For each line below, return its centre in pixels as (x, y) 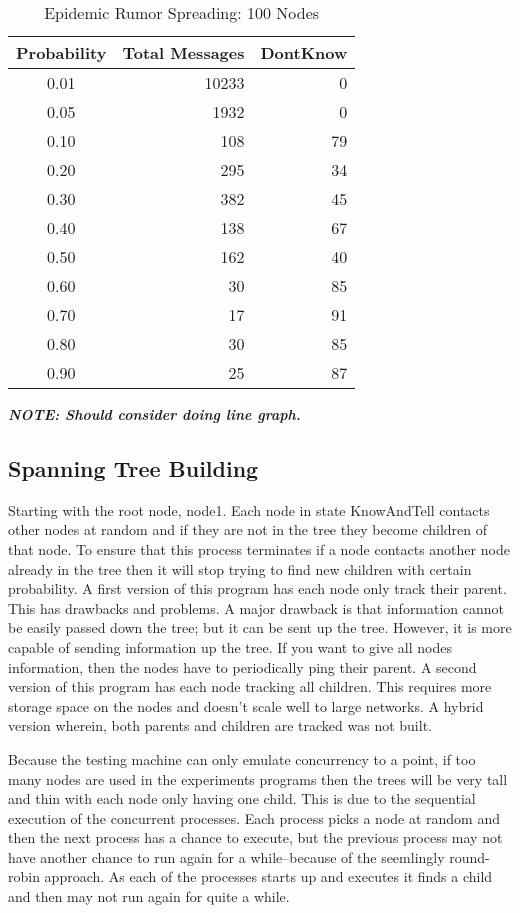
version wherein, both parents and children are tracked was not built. (220, 725)
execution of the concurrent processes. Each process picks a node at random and (254, 817)
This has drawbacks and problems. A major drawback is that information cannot (256, 607)
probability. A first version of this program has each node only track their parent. (257, 588)
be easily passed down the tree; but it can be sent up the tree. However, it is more (260, 627)
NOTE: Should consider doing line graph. (154, 414)
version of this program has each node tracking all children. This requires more (250, 686)
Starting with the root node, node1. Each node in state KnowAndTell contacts (249, 509)
